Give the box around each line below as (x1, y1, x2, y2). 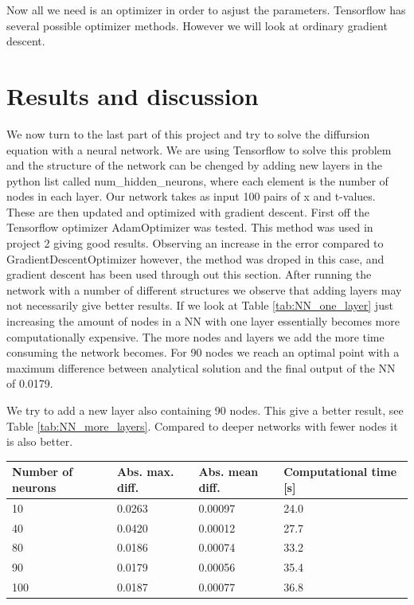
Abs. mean (198, 463, 259, 480)
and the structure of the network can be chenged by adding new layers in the (6, 157, 383, 174)
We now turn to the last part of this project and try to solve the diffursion (6, 125, 370, 142)
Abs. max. (116, 463, 174, 480)
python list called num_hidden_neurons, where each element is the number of (6, 172, 389, 189)
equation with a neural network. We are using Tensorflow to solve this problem (6, 141, 392, 158)
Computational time (283, 463, 397, 480)
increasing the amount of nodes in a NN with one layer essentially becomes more (6, 313, 400, 330)
